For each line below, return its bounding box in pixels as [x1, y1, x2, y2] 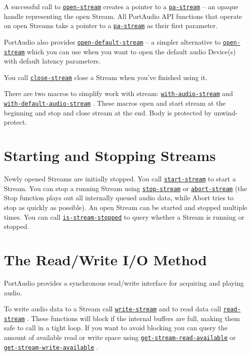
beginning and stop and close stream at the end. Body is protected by [4, 107, 212, 117]
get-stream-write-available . [4, 341, 98, 352]
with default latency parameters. [4, 56, 101, 66]
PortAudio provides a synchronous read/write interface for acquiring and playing [4, 277, 244, 288]
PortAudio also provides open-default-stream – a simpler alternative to [4, 36, 221, 47]
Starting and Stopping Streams [4, 145, 216, 165]
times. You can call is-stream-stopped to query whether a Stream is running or [4, 211, 245, 222]
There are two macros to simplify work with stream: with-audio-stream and [4, 88, 233, 98]
